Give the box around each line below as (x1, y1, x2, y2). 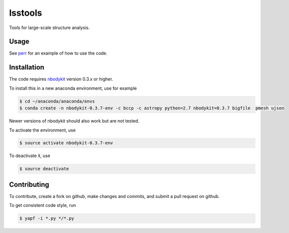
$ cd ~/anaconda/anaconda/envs (19, 99, 96, 104)
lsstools (9, 7, 42, 18)
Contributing (9, 180, 49, 189)
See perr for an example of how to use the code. (9, 50, 108, 56)
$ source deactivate (19, 166, 69, 172)
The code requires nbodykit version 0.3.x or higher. (9, 76, 113, 82)
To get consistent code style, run (9, 202, 76, 208)
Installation (9, 63, 44, 71)
